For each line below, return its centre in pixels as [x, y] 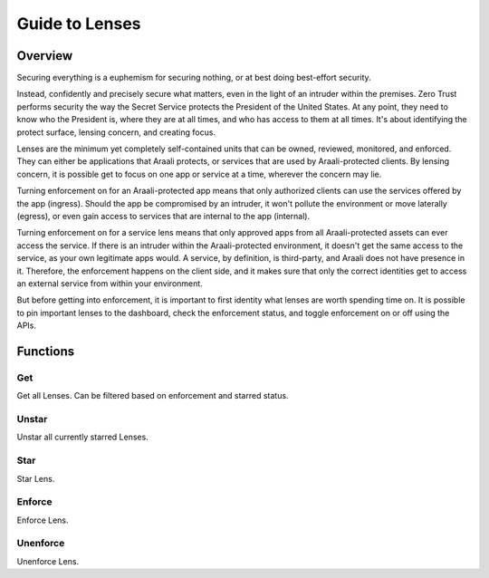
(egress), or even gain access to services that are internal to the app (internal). [163, 216]
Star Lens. [36, 478]
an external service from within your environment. [110, 283]
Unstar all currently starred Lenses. [82, 437]
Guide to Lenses [79, 24]
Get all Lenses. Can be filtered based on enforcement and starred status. [153, 396]
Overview [45, 56]
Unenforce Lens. [48, 561]
